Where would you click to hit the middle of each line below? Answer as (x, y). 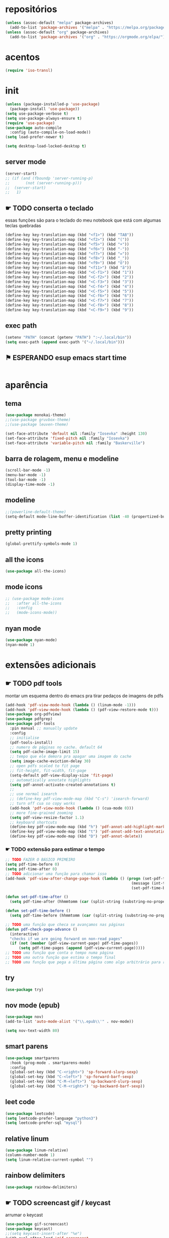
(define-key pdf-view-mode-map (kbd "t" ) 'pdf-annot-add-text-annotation (89, 832)
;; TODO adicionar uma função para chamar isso (56, 874)
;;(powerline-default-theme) (36, 512)
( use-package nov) (24, 1017)
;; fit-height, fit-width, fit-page (48, 770)
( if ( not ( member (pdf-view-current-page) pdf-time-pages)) (74, 943)
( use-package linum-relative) (37, 1150)
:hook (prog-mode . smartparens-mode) (51, 1063)
